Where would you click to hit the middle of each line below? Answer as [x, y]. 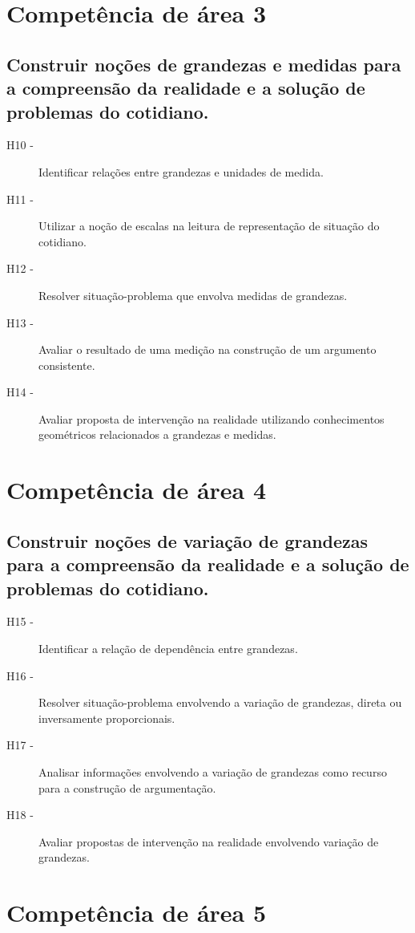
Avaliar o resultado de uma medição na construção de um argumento [207, 349]
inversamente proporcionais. [107, 718]
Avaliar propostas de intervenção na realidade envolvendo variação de [209, 841]
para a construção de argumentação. [127, 787]
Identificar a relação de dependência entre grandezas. [168, 649]
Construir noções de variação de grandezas [187, 540]
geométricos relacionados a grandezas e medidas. [157, 434]
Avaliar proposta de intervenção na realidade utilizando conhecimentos [212, 418]
